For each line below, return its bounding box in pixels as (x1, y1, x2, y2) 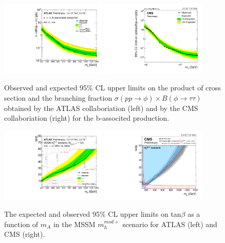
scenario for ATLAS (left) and (122, 218, 217, 229)
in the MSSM (53, 218, 96, 229)
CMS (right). (4, 229, 45, 239)
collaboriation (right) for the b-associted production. (4, 113, 170, 123)
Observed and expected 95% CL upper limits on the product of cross (4, 82, 221, 93)
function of (4, 218, 39, 229)
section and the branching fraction (4, 92, 113, 103)
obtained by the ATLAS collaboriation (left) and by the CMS (4, 102, 198, 113)
